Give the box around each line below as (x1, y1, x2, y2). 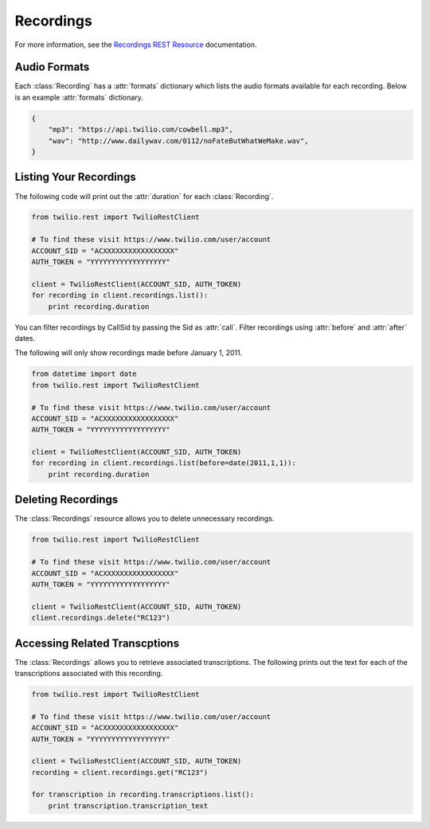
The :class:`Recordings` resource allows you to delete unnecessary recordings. (14, 514, 275, 523)
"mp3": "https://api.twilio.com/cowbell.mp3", (48, 125, 234, 135)
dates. (14, 333, 36, 342)
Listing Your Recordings (14, 170, 136, 184)
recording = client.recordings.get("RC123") (31, 768, 209, 776)
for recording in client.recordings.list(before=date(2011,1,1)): (31, 459, 296, 467)
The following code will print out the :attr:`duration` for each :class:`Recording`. (14, 191, 274, 201)
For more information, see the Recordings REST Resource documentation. (14, 40, 257, 49)
